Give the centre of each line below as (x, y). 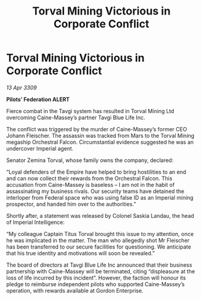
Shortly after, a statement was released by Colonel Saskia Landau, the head (100, 215)
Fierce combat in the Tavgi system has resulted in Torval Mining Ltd (90, 111)
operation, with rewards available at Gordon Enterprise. (75, 290)
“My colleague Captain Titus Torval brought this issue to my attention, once (100, 233)
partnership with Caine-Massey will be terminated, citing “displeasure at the (101, 271)
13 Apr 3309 (22, 87)
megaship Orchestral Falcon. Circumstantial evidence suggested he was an (100, 142)
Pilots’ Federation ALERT (38, 99)
